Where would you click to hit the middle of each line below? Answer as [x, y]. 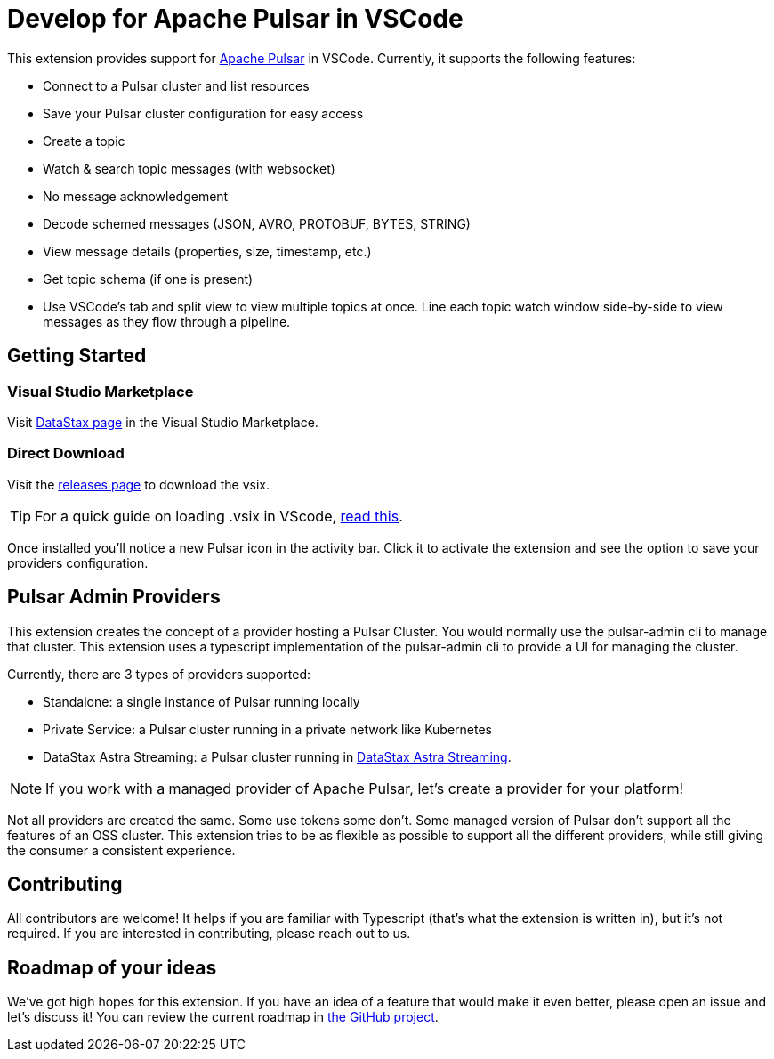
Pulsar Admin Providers [114, 597]
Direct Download [66, 453]
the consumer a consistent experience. [121, 850]
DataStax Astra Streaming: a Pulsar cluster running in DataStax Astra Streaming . [277, 756]
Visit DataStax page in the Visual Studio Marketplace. [163, 422]
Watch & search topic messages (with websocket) [189, 168]
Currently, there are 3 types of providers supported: [159, 674]
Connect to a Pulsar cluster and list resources [176, 85]
